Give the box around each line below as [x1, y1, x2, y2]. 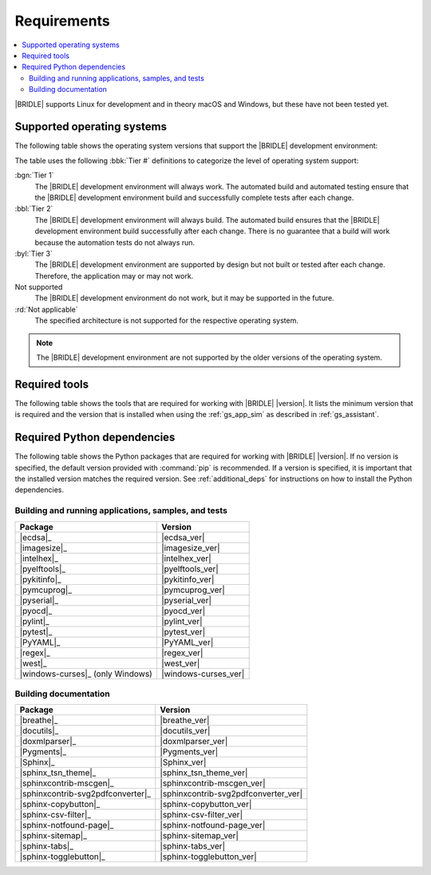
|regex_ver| [160, 647, 204, 658]
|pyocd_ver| [160, 605, 206, 616]
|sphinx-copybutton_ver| [160, 799, 252, 810]
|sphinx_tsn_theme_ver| [160, 767, 248, 778]
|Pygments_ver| [160, 746, 219, 758]
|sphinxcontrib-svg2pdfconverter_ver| [160, 788, 303, 799]
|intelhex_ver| [160, 552, 212, 563]
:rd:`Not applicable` [14, 304, 79, 314]
